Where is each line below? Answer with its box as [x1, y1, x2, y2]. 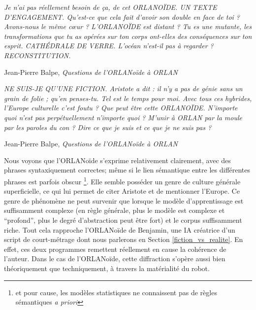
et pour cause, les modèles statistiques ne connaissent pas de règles [15, 287, 217, 297]
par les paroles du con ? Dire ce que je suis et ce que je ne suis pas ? [4, 122, 212, 132]
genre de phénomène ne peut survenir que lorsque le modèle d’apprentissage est [4, 195, 244, 206]
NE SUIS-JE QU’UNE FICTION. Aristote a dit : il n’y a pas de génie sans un [4, 83, 243, 94]
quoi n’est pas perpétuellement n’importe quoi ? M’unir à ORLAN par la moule [4, 112, 242, 122]
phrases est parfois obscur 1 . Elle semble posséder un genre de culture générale [4, 174, 241, 186]
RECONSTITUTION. [4, 50, 71, 60]
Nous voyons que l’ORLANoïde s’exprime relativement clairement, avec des [4, 155, 231, 165]
